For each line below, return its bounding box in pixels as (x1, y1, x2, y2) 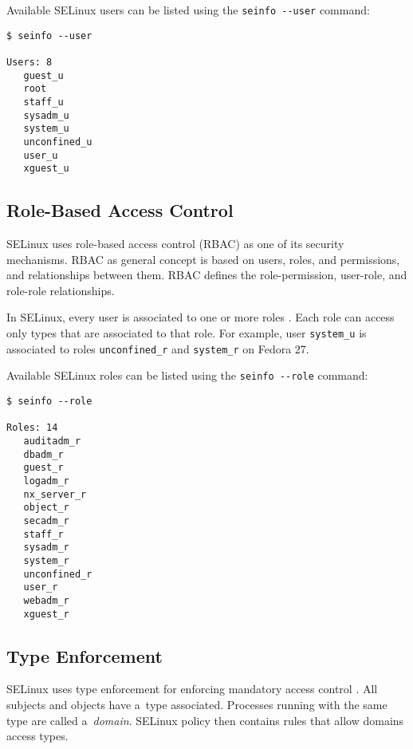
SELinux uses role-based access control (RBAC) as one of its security (6, 235, 344, 252)
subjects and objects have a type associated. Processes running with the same (6, 696, 387, 712)
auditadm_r (23, 435, 81, 447)
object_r (23, 502, 69, 514)
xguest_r (23, 608, 69, 620)
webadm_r (23, 594, 69, 606)
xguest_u (23, 163, 69, 175)
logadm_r (23, 475, 69, 487)
